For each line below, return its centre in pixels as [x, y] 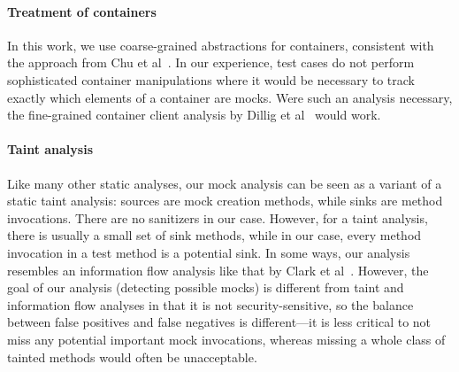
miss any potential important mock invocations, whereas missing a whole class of [226, 339]
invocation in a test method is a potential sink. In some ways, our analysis [209, 252]
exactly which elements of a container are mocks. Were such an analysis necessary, [230, 97]
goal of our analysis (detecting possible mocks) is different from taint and [206, 287]
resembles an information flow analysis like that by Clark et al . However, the [218, 270]
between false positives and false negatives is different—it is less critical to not [219, 322]
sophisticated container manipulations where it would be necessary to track [211, 79]
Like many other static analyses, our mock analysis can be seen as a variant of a [225, 183]
